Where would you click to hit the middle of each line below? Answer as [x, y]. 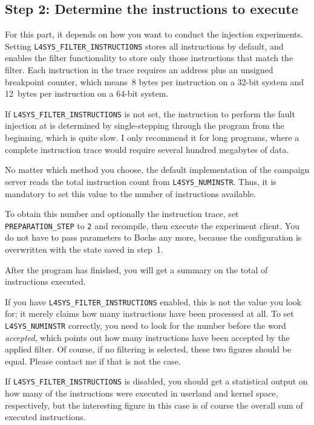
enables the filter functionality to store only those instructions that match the [149, 58]
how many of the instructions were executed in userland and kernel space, [142, 393]
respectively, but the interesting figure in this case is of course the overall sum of [154, 405]
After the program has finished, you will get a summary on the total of [136, 269]
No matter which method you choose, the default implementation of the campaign [157, 170]
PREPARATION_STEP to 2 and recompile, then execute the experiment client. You [152, 225]
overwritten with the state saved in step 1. [84, 249]
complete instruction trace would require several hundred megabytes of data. [147, 149]
